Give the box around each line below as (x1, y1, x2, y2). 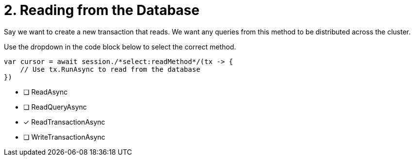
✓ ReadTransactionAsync (23, 117, 105, 126)
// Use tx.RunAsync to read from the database (20, 65, 200, 73)
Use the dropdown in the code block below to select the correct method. (4, 42, 236, 51)
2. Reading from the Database (4, 2, 199, 18)
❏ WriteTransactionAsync (23, 132, 105, 141)
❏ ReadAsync (23, 87, 68, 96)
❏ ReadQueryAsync (23, 102, 87, 111)
